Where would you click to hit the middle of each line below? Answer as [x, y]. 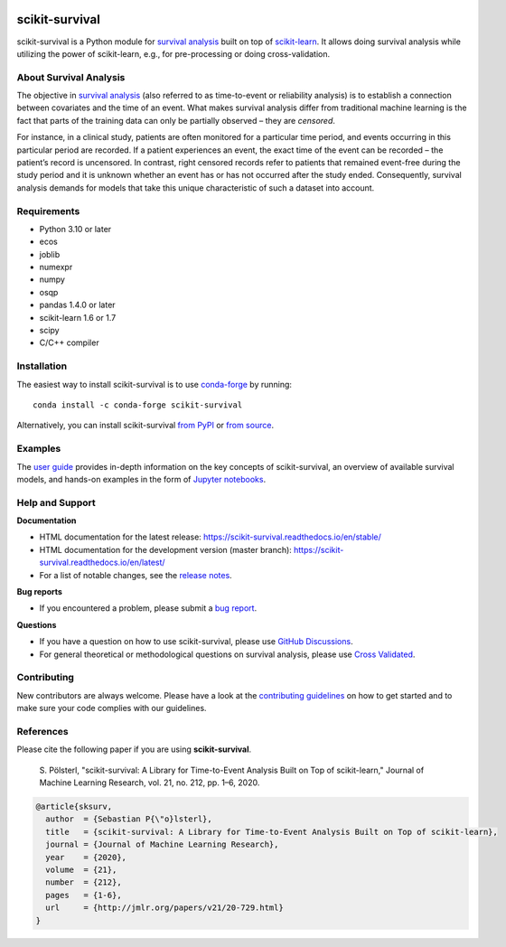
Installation [42, 366]
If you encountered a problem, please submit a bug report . [148, 608]
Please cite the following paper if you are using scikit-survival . [134, 749]
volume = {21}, [81, 869]
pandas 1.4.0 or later [78, 305]
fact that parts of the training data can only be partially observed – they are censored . [176, 120]
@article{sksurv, [74, 806]
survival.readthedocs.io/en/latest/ [103, 563]
